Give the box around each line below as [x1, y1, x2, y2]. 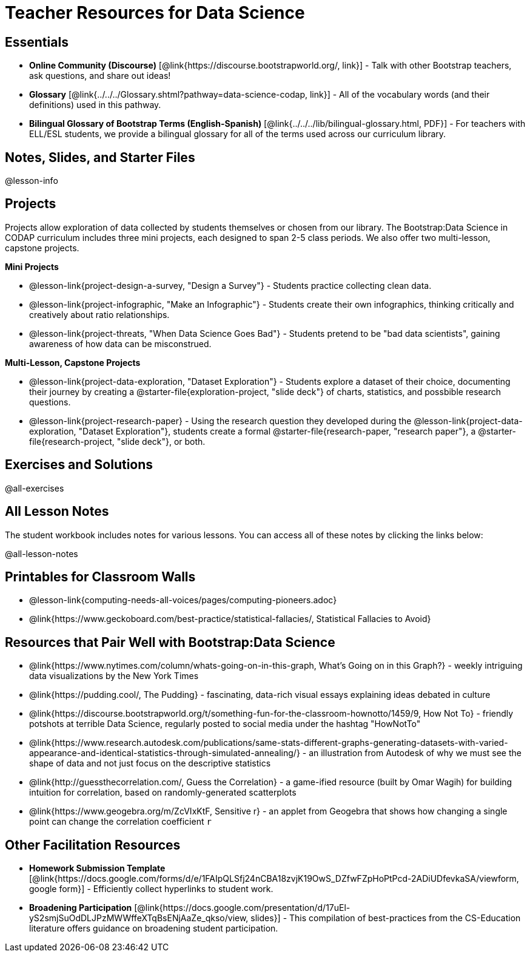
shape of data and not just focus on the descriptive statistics [29, 758, 271, 769]
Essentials [5, 34, 69, 50]
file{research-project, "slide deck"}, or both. [29, 436, 206, 447]
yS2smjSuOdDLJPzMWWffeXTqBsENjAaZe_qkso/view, [29, 913, 249, 924]
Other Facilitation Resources [5, 837, 181, 853]
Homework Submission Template [29, 863, 166, 874]
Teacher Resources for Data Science [5, 2, 305, 23]
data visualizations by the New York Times [29, 671, 199, 681]
